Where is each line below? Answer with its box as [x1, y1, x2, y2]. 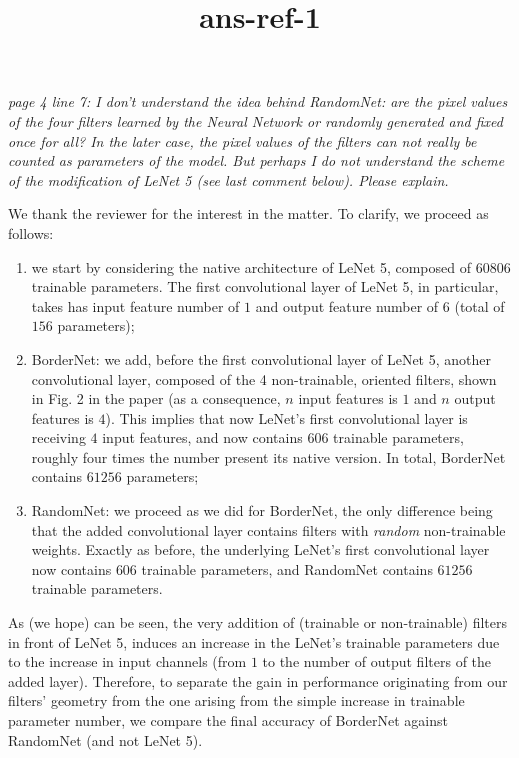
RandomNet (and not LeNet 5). [8, 729, 203, 750]
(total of [454, 295, 505, 316]
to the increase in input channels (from [8, 651, 247, 672]
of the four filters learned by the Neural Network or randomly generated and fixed [8, 110, 503, 131]
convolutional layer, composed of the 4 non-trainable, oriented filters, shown [31, 368, 497, 389]
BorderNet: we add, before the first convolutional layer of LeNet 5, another [31, 348, 491, 369]
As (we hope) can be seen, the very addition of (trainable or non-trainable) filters [8, 612, 507, 633]
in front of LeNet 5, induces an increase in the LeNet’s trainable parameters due [8, 631, 500, 652]
